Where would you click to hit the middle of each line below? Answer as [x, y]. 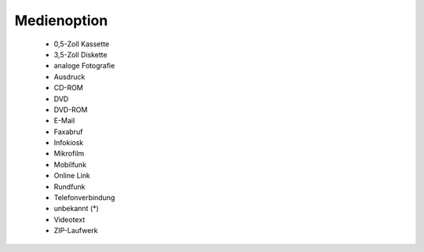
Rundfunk [69, 186]
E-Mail [64, 121]
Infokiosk [69, 143]
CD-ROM [69, 88]
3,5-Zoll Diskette [80, 54]
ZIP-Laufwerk [76, 231]
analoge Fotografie [84, 66]
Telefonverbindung [84, 198]
